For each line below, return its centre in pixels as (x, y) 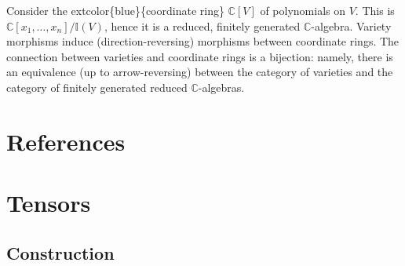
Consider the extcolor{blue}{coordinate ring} (115, 10)
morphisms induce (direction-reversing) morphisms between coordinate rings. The (203, 41)
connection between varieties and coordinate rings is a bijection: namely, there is (200, 56)
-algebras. (221, 87)
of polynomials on (303, 10)
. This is (375, 10)
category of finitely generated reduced (97, 87)
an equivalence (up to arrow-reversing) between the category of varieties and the (200, 72)
